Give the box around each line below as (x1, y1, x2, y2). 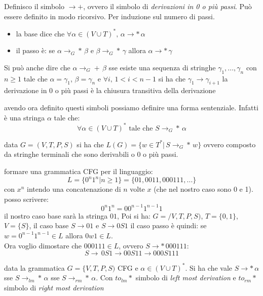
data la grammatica (4, 262, 65, 273)
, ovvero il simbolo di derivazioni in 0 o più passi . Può (83, 1, 252, 11)
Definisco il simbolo (4, 1, 64, 11)
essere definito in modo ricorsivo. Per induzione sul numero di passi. (4, 11, 215, 21)
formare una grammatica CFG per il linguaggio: (4, 165, 153, 176)
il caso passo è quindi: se (130, 220, 207, 231)
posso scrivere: (4, 193, 49, 204)
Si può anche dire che (4, 62, 70, 72)
